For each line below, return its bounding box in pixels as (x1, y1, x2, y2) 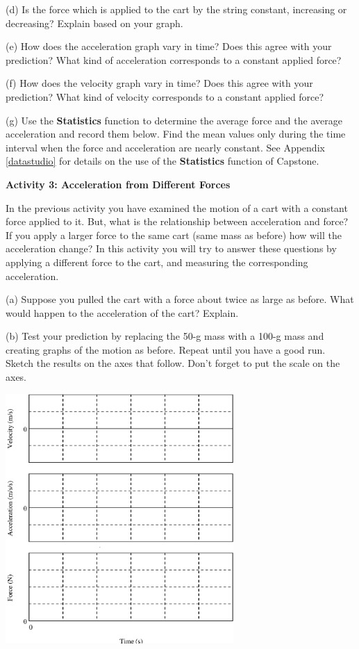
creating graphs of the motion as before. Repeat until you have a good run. (6, 342, 326, 356)
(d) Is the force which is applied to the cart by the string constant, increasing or (6, 2, 347, 16)
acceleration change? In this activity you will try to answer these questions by (6, 241, 337, 256)
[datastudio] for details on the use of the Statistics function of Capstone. (6, 154, 319, 168)
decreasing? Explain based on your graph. (6, 15, 183, 30)
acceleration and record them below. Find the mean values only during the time (6, 126, 346, 141)
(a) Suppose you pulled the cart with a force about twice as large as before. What (6, 292, 354, 306)
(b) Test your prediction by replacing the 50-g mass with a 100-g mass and (6, 329, 324, 343)
